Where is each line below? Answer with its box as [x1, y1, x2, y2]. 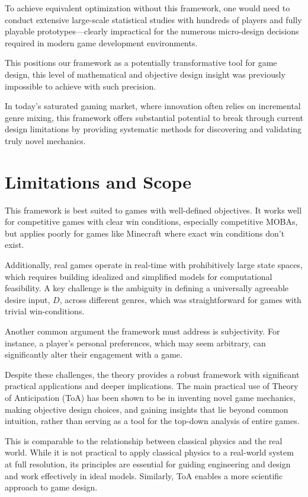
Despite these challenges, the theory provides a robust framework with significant [5, 368, 300, 380]
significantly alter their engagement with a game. [5, 348, 182, 361]
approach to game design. [5, 481, 98, 493]
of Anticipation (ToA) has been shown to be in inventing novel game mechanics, [5, 391, 296, 403]
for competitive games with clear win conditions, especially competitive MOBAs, [5, 215, 298, 228]
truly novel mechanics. [5, 134, 86, 146]
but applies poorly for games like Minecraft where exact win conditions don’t [5, 227, 285, 239]
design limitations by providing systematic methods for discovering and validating [5, 123, 302, 135]
